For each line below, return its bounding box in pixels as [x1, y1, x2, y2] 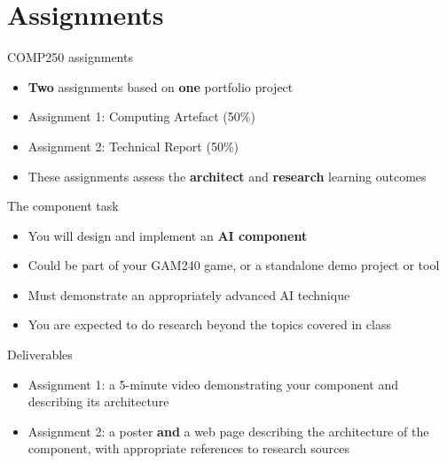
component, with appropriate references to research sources [27, 439, 350, 458]
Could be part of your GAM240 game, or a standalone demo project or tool [27, 256, 440, 274]
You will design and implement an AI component [27, 226, 308, 244]
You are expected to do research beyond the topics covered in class [27, 315, 391, 334]
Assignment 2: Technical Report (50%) [27, 136, 239, 155]
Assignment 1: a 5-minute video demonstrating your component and [27, 374, 398, 393]
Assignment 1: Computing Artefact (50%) [27, 107, 255, 126]
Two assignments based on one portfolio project [27, 77, 294, 96]
